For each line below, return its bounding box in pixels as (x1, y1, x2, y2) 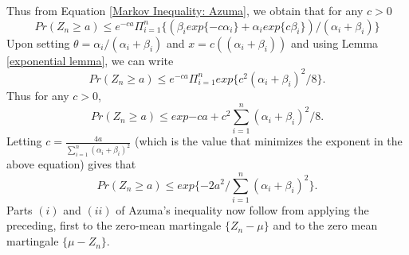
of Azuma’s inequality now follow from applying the (116, 201, 369, 218)
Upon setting (6, 34, 70, 51)
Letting (6, 133, 42, 149)
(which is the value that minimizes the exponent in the (135, 133, 403, 149)
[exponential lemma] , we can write (6, 52, 174, 68)
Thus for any (6, 87, 69, 103)
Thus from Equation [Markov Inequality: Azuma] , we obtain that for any (6, 2, 364, 18)
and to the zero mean (273, 217, 378, 234)
